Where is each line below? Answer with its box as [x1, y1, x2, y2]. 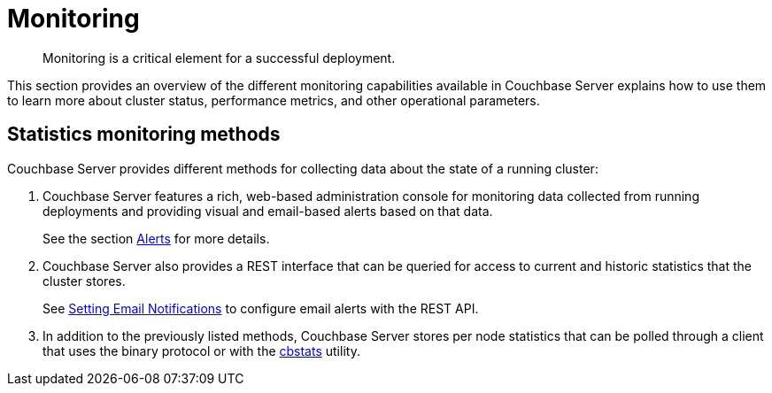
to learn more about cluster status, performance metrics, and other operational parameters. [7, 92, 540, 108]
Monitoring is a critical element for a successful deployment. [42, 50, 396, 65]
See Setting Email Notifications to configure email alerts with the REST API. [42, 300, 479, 316]
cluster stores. [42, 273, 126, 289]
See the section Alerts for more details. [42, 230, 270, 246]
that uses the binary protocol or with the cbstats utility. [42, 343, 360, 358]
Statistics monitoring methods [7, 123, 281, 146]
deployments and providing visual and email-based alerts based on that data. [42, 203, 493, 219]
